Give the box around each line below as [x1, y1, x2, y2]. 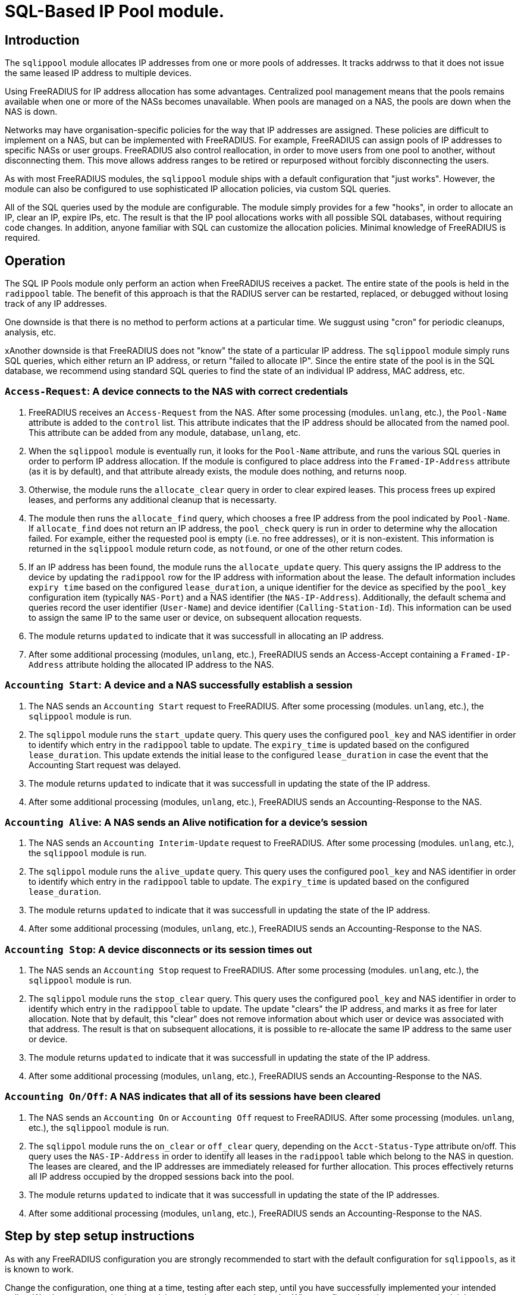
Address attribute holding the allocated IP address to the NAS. [29, 659, 274, 669]
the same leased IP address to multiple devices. [5, 68, 192, 78]
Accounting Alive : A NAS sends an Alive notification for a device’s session [5, 816, 368, 828]
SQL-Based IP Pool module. [5, 1, 225, 21]
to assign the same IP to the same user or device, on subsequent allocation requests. [29, 612, 362, 623]
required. [5, 232, 40, 243]
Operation [5, 253, 65, 268]
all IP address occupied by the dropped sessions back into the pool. [29, 1171, 294, 1181]
